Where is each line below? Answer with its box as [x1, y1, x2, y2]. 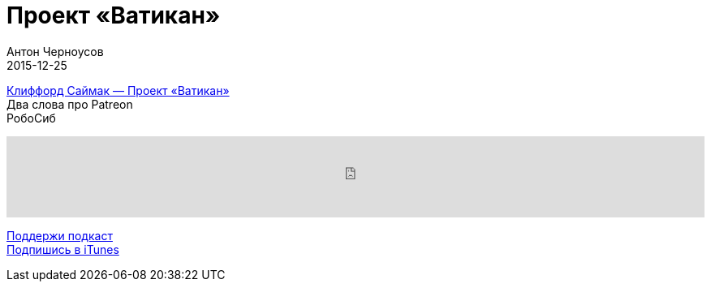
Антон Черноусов [6, 44, 104, 58]
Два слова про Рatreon [6, 97, 133, 111]
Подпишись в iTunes [6, 242, 119, 256]
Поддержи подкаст [6, 228, 113, 243]
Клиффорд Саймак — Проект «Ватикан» [6, 83, 230, 97]
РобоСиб [6, 110, 56, 125]
